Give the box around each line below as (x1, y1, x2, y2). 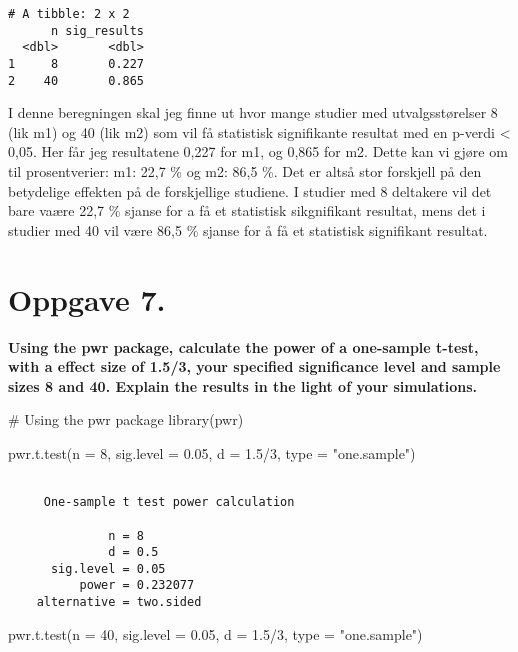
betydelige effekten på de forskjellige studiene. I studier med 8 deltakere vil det (8, 180, 492, 201)
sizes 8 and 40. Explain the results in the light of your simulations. (8, 375, 478, 396)
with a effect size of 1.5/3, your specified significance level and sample (8, 356, 501, 377)
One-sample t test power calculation (43, 495, 295, 510)
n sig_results (50, 23, 145, 38)
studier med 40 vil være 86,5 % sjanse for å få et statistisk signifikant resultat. (8, 219, 488, 240)
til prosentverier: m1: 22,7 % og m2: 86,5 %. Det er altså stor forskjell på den (8, 161, 482, 182)
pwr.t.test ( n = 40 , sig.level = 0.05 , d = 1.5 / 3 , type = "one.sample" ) (8, 623, 423, 644)
